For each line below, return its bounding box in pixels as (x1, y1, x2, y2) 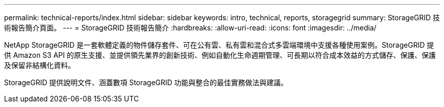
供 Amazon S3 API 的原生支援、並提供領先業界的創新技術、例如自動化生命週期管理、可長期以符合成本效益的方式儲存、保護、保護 (4, 51, 436, 59)
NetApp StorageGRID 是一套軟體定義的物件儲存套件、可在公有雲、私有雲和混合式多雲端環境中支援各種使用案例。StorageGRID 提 (4, 41, 434, 49)
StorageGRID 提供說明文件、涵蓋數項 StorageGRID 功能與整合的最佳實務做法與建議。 (4, 78, 288, 87)
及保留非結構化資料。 (4, 61, 75, 69)
